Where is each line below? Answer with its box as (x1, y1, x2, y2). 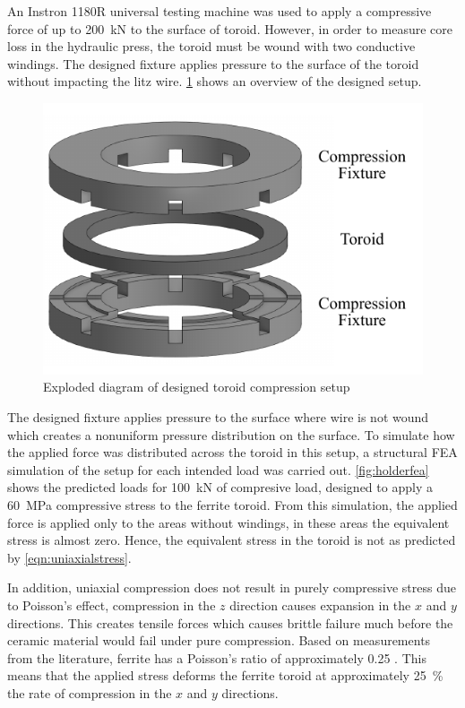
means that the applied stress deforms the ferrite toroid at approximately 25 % (7, 666, 443, 685)
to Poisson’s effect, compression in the (7, 595, 216, 614)
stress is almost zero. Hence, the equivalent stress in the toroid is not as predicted (7, 531, 456, 549)
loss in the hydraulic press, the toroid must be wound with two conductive (7, 37, 416, 56)
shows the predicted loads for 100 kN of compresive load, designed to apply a (7, 478, 433, 496)
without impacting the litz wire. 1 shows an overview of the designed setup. (7, 72, 422, 91)
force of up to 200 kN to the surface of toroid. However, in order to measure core (7, 19, 453, 38)
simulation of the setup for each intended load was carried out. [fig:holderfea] (7, 460, 429, 479)
